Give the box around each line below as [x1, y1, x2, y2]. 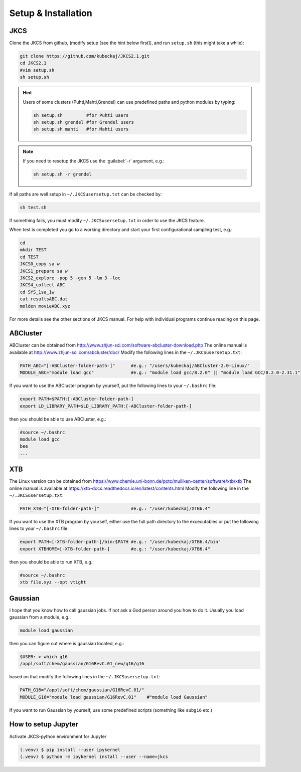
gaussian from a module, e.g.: [9, 614, 71, 620]
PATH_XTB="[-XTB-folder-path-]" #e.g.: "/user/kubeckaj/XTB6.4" [20, 505, 211, 511]
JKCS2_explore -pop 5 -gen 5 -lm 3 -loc [20, 275, 120, 281]
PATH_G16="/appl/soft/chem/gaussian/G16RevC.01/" [20, 687, 144, 693]
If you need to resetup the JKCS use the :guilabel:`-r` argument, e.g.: [23, 158, 165, 164]
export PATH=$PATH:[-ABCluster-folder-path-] [20, 396, 134, 402]
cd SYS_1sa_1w [20, 289, 55, 295]
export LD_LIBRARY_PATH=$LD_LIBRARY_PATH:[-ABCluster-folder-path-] [20, 403, 192, 409]
